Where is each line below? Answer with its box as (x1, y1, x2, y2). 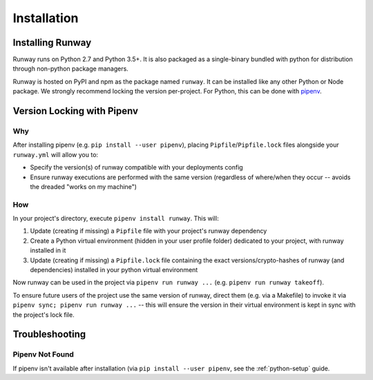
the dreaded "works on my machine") (30, 182, 137, 190)
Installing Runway (12, 37, 92, 48)
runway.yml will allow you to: (12, 150, 99, 159)
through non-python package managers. (12, 64, 129, 73)
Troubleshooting (12, 329, 86, 341)
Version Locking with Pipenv (12, 105, 138, 117)
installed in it (30, 246, 66, 255)
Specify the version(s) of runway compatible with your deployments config (30, 163, 243, 172)
